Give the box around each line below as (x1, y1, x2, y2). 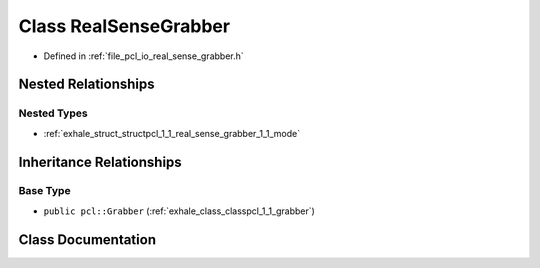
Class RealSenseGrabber (18, 15, 230, 37)
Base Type (18, 184, 71, 198)
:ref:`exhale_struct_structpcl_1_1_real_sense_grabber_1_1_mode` (43, 127, 300, 139)
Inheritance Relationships (18, 153, 182, 170)
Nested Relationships (18, 76, 155, 93)
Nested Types (18, 106, 89, 120)
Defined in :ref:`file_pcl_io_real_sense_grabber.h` (43, 50, 244, 62)
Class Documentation (18, 231, 157, 248)
